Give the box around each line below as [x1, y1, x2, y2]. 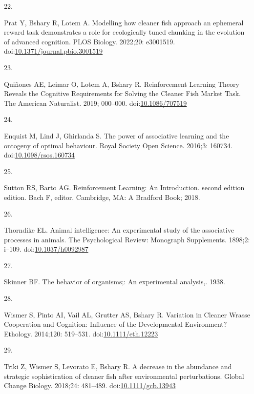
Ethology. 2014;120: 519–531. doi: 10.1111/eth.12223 [4, 328, 158, 338]
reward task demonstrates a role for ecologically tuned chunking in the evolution [4, 27, 245, 37]
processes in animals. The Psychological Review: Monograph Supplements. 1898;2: [4, 234, 250, 244]
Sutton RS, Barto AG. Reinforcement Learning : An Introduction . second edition [4, 182, 245, 193]
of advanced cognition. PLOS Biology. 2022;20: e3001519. [4, 36, 175, 46]
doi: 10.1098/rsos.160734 [4, 150, 75, 160]
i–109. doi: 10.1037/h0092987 [4, 244, 88, 254]
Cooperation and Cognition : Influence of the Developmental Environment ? [4, 319, 227, 329]
